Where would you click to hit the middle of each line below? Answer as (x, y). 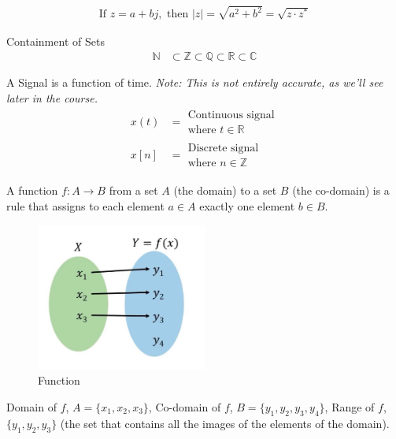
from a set (133, 190)
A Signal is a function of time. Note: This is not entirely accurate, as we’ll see (195, 82)
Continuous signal (231, 115)
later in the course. (52, 97)
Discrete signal (223, 149)
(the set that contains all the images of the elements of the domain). (225, 423)
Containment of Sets (56, 41)
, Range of (350, 406)
